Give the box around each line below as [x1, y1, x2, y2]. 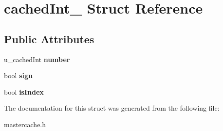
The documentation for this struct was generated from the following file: [4, 103, 220, 113]
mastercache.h [4, 119, 46, 129]
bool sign [4, 70, 33, 81]
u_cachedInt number [4, 54, 70, 64]
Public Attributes [4, 31, 94, 46]
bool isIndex [4, 86, 44, 97]
